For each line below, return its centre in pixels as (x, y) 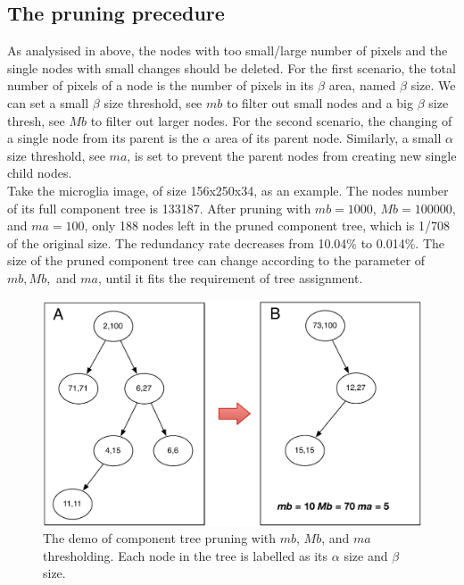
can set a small (48, 102)
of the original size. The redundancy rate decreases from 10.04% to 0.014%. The (226, 242)
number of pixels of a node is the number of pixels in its (161, 85)
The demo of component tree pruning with (160, 538)
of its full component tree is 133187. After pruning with (159, 208)
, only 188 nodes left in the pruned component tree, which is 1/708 (267, 226)
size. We (433, 85)
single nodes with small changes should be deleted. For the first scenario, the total (232, 67)
